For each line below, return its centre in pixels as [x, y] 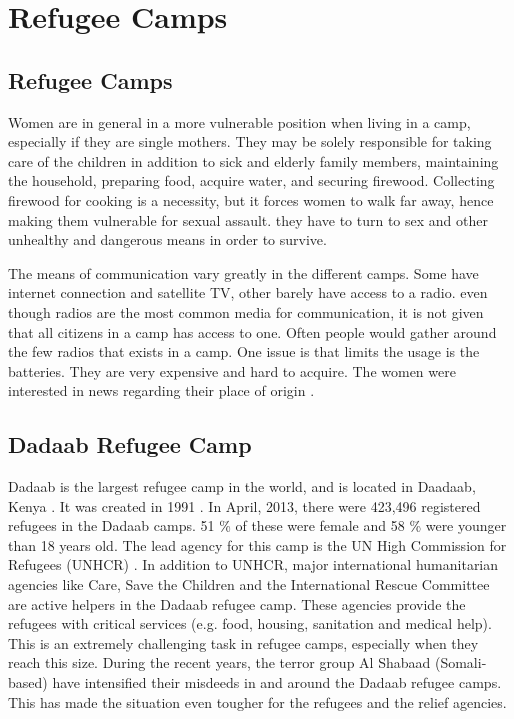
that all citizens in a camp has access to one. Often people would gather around [252, 331]
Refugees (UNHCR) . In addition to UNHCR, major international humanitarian [253, 564]
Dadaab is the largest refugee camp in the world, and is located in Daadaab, [242, 486]
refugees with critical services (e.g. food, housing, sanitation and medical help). [250, 623]
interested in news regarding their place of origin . [161, 390]
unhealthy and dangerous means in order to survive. [167, 239]
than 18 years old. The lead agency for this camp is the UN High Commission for [257, 544]
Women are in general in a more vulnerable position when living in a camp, [239, 121]
